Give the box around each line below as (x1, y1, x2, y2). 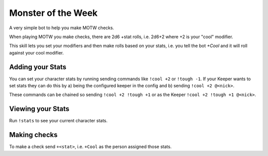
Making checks (9, 131, 58, 139)
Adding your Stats (9, 62, 67, 71)
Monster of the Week (9, 7, 98, 18)
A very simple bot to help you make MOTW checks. (9, 25, 114, 31)
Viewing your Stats (9, 104, 69, 113)
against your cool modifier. (9, 50, 64, 55)
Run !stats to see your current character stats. (9, 118, 108, 124)
